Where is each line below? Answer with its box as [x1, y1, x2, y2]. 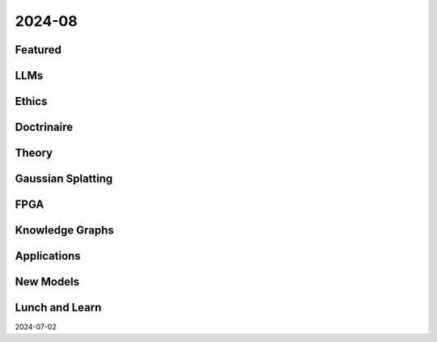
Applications [15, 249, 81, 263]
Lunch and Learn [15, 301, 102, 315]
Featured [15, 43, 62, 57]
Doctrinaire [15, 120, 73, 134]
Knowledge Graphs [15, 223, 115, 238]
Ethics [15, 95, 48, 108]
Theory [15, 146, 53, 160]
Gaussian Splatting [15, 172, 113, 186]
